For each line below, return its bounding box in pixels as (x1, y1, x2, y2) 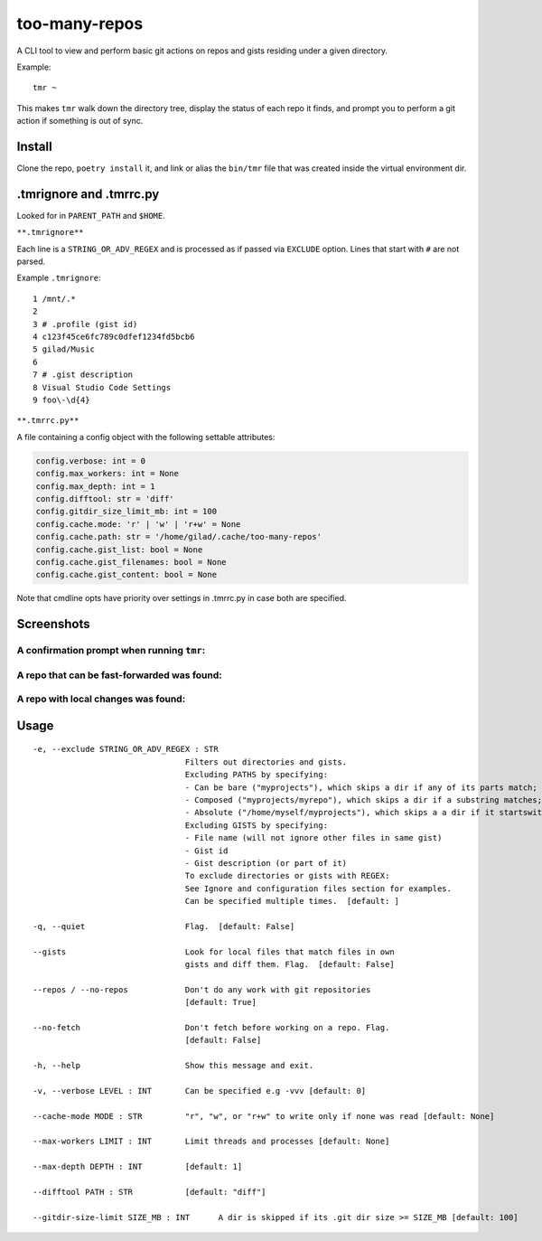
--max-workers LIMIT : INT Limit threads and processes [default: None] (33, 1136, 390, 1147)
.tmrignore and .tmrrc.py (16, 186, 160, 202)
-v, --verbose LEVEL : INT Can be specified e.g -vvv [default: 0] (33, 1086, 367, 1095)
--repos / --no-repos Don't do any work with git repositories (33, 984, 371, 994)
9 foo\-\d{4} (33, 395, 90, 405)
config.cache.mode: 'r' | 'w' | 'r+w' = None (35, 519, 241, 529)
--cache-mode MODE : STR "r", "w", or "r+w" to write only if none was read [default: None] (33, 1111, 495, 1121)
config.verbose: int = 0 (35, 456, 146, 465)
